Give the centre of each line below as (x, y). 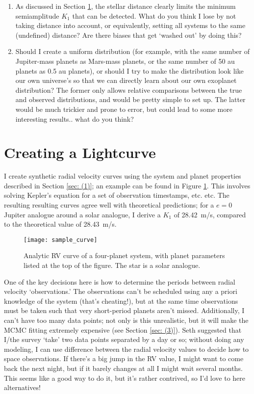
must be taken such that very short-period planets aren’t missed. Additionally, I (124, 310)
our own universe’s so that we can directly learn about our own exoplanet (126, 80)
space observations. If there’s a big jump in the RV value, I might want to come (124, 358)
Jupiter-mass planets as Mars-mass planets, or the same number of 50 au (125, 61)
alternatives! (22, 387)
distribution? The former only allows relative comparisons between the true (129, 90)
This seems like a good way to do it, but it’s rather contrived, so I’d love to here (125, 378)
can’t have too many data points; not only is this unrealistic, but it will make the (126, 320)
